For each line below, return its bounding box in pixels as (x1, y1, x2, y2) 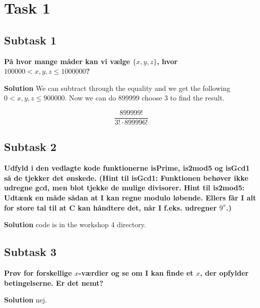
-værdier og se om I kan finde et (78, 267, 193, 278)
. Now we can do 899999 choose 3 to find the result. (65, 92, 225, 103)
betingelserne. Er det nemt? (4, 277, 103, 288)
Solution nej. (4, 294, 47, 305)
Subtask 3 (4, 244, 57, 260)
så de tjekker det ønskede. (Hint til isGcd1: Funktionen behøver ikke (4, 172, 248, 183)
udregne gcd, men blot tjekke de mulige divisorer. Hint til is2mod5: (4, 182, 245, 193)
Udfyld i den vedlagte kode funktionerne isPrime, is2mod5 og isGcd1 (4, 163, 250, 173)
